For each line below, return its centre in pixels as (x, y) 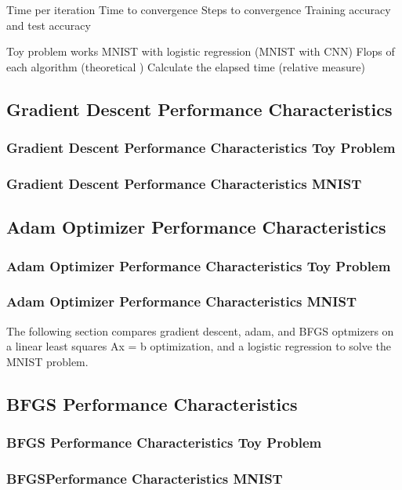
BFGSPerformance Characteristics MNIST (145, 479)
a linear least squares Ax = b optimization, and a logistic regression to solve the (199, 346)
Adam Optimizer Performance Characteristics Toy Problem (199, 265)
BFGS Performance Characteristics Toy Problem (164, 443)
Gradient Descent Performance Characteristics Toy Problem (201, 148)
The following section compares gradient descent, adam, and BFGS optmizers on (200, 330)
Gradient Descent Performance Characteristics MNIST (184, 183)
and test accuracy (49, 25)
